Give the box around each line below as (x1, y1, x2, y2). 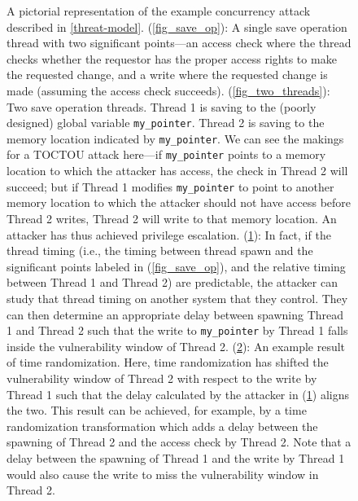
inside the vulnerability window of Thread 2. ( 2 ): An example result (7, 337, 346, 354)
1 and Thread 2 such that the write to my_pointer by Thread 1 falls (7, 322, 348, 339)
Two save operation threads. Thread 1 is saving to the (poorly (7, 98, 317, 115)
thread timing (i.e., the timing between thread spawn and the (7, 242, 313, 259)
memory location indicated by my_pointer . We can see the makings (7, 130, 344, 147)
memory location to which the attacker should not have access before (7, 194, 351, 211)
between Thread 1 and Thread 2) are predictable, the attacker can (7, 274, 338, 291)
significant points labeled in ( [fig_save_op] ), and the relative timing (7, 257, 346, 275)
